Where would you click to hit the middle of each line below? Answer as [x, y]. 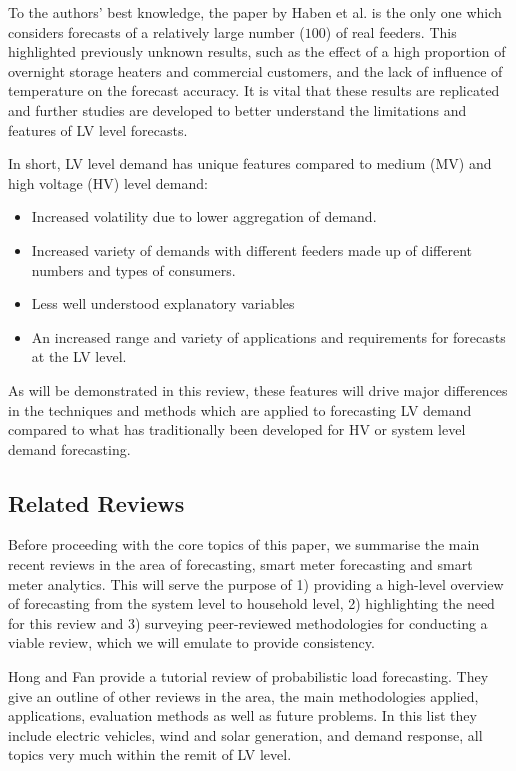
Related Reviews [96, 502]
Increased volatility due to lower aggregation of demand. [204, 216]
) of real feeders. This [391, 31]
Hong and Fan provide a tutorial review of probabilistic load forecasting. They [248, 676]
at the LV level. [79, 356]
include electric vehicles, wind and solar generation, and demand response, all [245, 734]
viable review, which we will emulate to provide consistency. [191, 642]
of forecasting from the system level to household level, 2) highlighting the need [251, 603]
